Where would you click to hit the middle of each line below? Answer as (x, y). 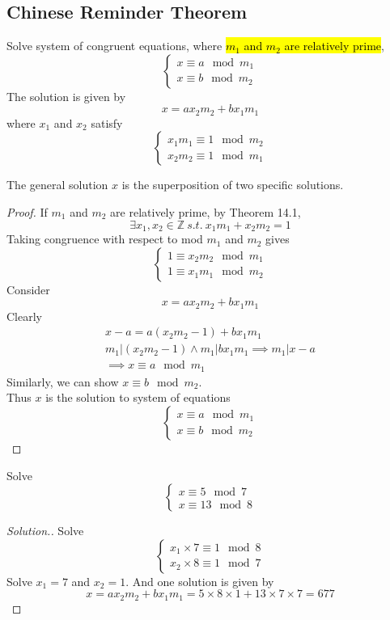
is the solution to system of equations (138, 397)
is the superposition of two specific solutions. (233, 185)
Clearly (24, 316)
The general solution (57, 185)
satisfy (107, 122)
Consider (28, 289)
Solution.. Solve (45, 531)
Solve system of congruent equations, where (114, 46)
